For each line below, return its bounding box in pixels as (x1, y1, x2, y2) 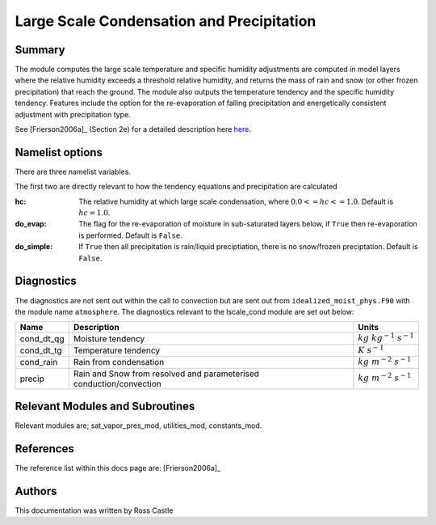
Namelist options (15, 146, 103, 159)
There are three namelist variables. (15, 167, 131, 176)
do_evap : (15, 219, 48, 229)
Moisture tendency (73, 332, 145, 344)
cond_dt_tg (19, 345, 62, 356)
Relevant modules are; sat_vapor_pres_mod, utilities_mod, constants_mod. (15, 421, 262, 430)
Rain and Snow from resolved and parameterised (73, 368, 260, 379)
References (15, 442, 74, 455)
